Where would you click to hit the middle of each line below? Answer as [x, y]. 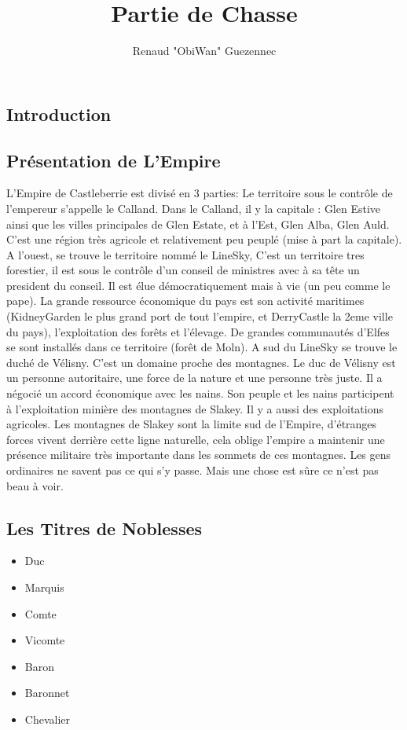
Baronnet [47, 693]
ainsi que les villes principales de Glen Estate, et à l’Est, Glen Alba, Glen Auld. [198, 224]
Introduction [59, 114]
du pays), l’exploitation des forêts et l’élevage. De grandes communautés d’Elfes [198, 331]
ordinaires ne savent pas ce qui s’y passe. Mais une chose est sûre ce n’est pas [192, 470]
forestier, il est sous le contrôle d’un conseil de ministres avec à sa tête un [183, 270]
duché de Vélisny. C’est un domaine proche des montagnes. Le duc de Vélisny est [201, 362]
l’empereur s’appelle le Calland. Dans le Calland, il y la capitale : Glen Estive [194, 208]
